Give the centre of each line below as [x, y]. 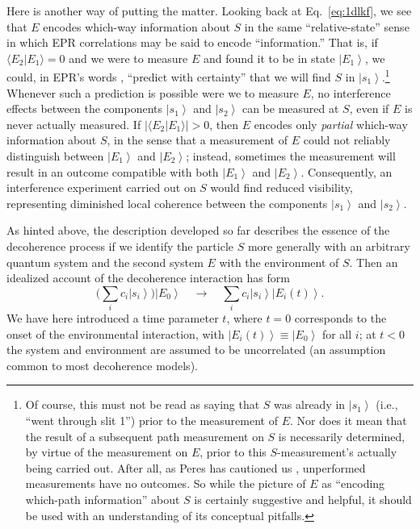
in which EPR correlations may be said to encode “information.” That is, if [192, 42]
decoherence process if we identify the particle [120, 246]
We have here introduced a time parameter [113, 318]
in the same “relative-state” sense [327, 26]
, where [244, 318]
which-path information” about [103, 500]
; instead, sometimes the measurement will [291, 156]
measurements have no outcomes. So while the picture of [166, 483]
